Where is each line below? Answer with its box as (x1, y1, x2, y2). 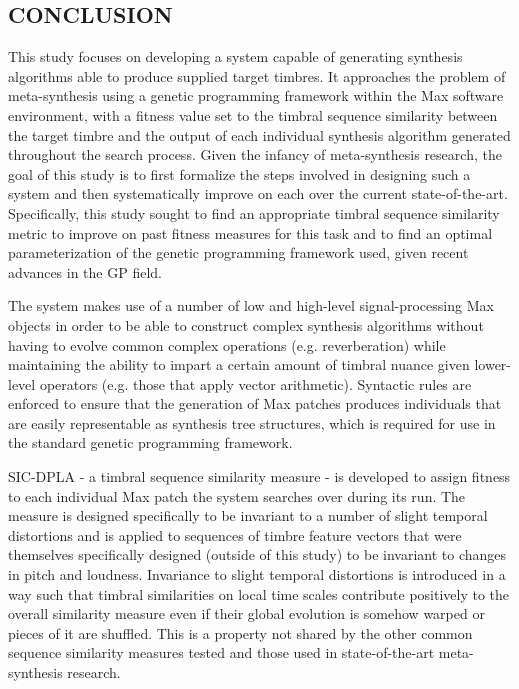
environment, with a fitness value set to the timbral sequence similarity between (8, 104, 498, 125)
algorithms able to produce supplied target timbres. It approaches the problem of (8, 65, 506, 86)
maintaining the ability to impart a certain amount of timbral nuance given (8, 354, 470, 375)
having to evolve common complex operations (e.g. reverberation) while (8, 334, 446, 355)
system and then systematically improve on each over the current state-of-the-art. (8, 183, 508, 204)
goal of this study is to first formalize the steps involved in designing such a (8, 163, 471, 184)
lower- (474, 354, 512, 375)
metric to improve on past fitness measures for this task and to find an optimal (8, 222, 493, 243)
